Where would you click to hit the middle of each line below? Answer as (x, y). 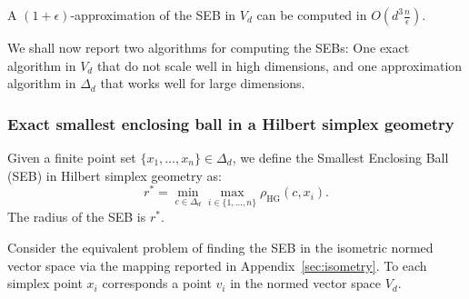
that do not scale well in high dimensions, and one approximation (279, 65)
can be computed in (312, 15)
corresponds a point (157, 283)
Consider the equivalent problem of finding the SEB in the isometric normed (220, 248)
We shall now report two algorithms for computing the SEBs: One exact (209, 47)
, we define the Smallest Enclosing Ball (340, 157)
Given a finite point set (72, 157)
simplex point (45, 283)
